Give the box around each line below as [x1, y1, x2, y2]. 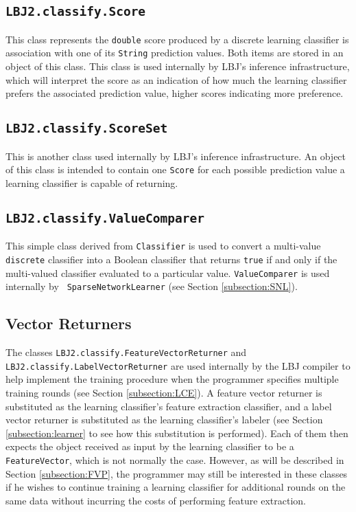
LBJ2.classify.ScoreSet [5, 121, 168, 136]
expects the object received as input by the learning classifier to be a [5, 439, 294, 454]
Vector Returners [5, 313, 132, 334]
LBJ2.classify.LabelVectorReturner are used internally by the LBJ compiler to [5, 358, 351, 372]
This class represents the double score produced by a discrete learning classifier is [5, 32, 349, 46]
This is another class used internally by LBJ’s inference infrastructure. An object [5, 148, 346, 163]
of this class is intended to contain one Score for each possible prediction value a [5, 162, 345, 177]
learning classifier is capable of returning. [5, 175, 178, 190]
